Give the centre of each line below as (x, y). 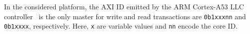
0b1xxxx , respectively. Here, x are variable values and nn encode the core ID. (121, 26)
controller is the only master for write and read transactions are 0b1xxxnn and (125, 16)
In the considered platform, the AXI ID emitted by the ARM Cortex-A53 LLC (124, 6)
